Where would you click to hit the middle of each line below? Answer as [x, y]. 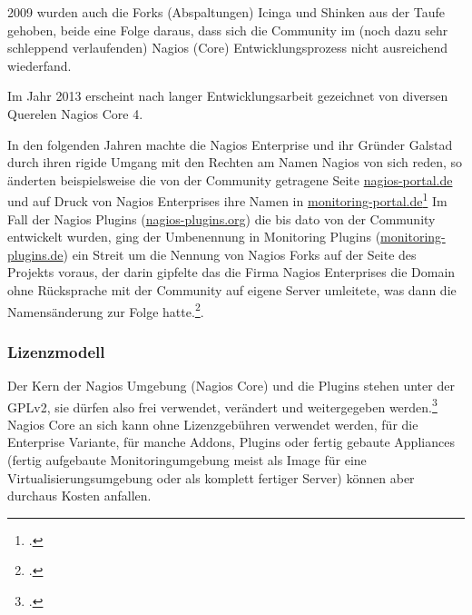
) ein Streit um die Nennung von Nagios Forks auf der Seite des [240, 254]
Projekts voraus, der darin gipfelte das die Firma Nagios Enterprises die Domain [231, 272]
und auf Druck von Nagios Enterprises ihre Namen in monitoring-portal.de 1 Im [227, 199]
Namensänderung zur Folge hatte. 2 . [106, 310]
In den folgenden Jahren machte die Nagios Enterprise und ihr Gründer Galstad [230, 144]
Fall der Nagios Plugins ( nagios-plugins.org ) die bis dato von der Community [221, 218]
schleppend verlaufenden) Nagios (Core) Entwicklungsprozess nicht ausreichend [227, 48]
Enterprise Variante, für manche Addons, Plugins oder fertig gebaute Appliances [231, 442]
